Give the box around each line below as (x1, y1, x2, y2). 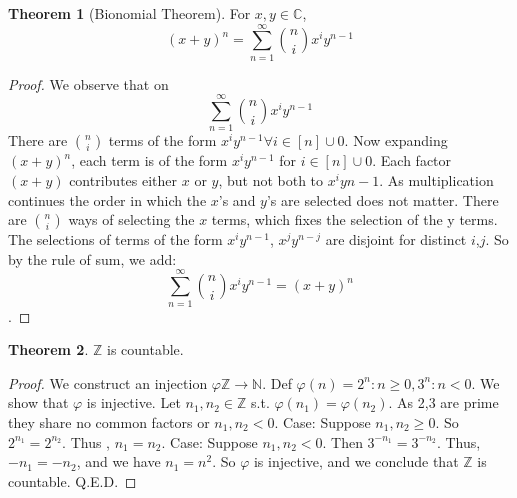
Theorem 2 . (8, 339, 89, 360)
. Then (322, 431, 363, 452)
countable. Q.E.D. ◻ (8, 470, 137, 491)
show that (8, 392, 69, 413)
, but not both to (218, 170, 324, 191)
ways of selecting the (68, 209, 195, 230)
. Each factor (372, 150, 452, 171)
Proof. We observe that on (8, 73, 169, 94)
